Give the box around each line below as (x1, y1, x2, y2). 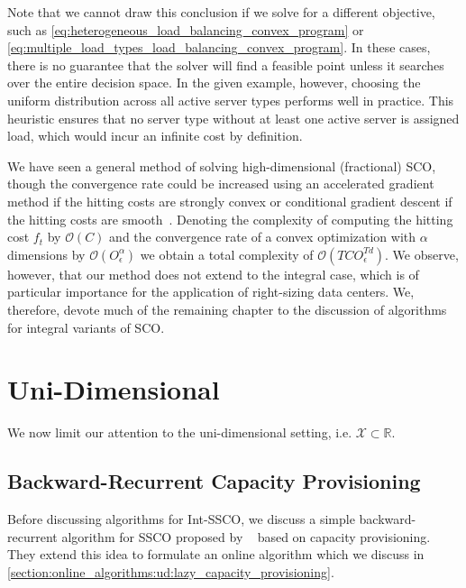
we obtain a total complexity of (140, 244, 314, 263)
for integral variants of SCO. (7, 317, 165, 336)
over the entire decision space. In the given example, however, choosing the (7, 73, 421, 92)
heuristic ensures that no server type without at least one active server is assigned (7, 108, 460, 127)
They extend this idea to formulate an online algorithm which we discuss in (7, 545, 425, 564)
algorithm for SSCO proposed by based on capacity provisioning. (61, 527, 431, 546)
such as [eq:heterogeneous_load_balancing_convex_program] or (7, 20, 364, 39)
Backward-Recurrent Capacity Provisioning (7, 467, 421, 495)
